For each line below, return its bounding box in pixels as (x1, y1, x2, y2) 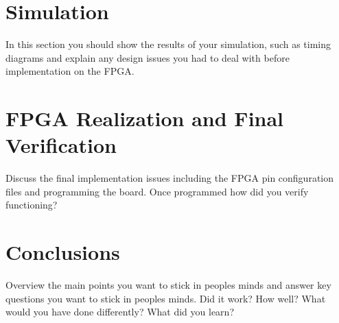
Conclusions (5, 238, 120, 266)
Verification (5, 131, 117, 159)
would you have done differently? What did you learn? (5, 304, 234, 319)
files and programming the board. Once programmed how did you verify (5, 184, 309, 198)
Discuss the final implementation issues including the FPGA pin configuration (5, 171, 334, 185)
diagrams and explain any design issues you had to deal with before (5, 50, 290, 64)
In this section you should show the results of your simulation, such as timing (5, 37, 331, 51)
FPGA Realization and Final (5, 104, 284, 132)
